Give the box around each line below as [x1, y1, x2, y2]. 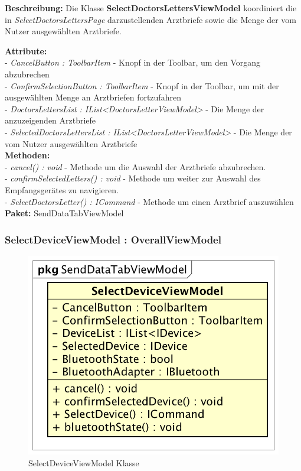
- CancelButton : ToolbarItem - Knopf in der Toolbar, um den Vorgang [5, 56, 261, 69]
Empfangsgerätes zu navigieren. [5, 183, 119, 196]
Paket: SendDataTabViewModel [5, 207, 124, 219]
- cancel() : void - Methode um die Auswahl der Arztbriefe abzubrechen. [5, 160, 266, 173]
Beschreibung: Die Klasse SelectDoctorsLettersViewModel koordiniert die [5, 2, 297, 14]
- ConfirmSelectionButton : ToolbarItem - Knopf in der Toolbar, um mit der [5, 79, 279, 92]
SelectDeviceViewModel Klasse [28, 456, 139, 469]
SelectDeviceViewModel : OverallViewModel [5, 232, 221, 246]
